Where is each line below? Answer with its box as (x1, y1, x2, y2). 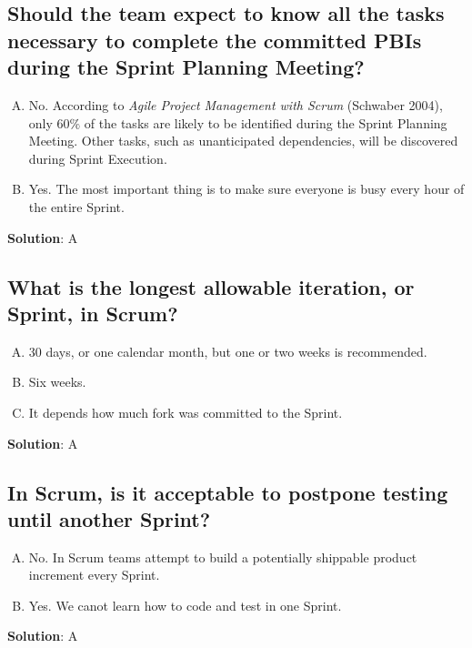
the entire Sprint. (28, 197, 125, 216)
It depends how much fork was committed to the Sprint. (28, 402, 343, 421)
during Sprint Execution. (28, 148, 167, 167)
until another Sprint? (7, 504, 211, 532)
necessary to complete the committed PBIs (7, 25, 422, 54)
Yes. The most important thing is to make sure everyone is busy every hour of (28, 179, 465, 198)
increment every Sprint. (28, 565, 160, 584)
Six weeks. (28, 372, 86, 391)
